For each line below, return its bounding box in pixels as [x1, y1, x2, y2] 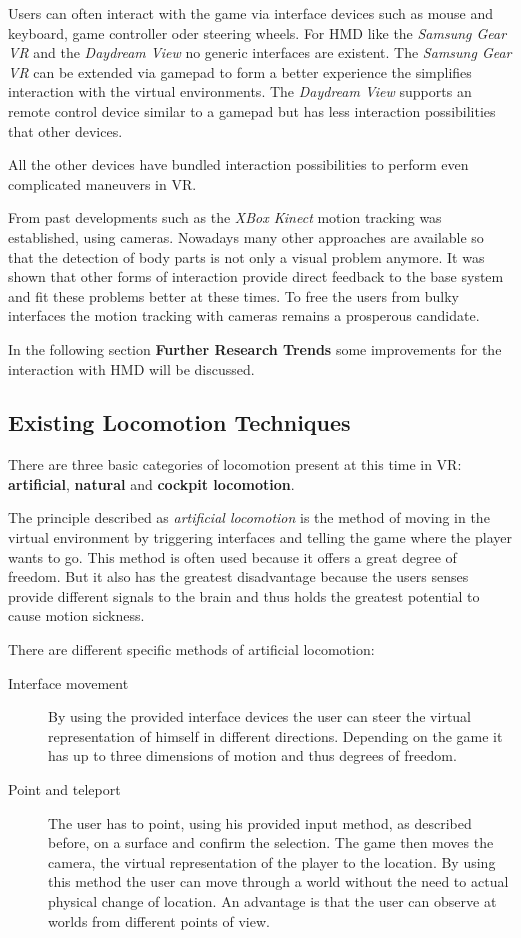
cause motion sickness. [8, 605, 145, 626]
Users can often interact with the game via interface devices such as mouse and [8, 3, 494, 23]
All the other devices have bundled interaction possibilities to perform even [8, 154, 469, 175]
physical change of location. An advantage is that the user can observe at [48, 890, 497, 911]
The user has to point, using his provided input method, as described [48, 812, 472, 833]
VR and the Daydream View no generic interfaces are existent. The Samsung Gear [8, 42, 512, 63]
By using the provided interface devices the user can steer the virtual [48, 706, 472, 727]
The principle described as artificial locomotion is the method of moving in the [8, 507, 490, 528]
